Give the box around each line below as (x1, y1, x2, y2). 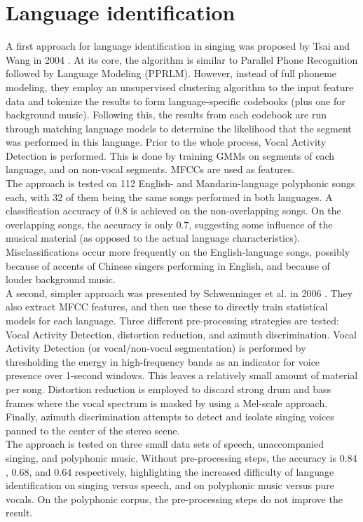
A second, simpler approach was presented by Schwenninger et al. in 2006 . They (6, 285, 353, 300)
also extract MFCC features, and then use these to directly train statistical (6, 299, 328, 314)
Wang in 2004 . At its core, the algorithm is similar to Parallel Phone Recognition (6, 52, 358, 67)
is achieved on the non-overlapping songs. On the (130, 203, 341, 218)
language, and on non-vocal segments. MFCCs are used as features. (6, 162, 295, 177)
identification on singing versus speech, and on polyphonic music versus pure (6, 478, 334, 493)
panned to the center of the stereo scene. (6, 423, 180, 437)
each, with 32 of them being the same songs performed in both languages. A (6, 189, 333, 204)
